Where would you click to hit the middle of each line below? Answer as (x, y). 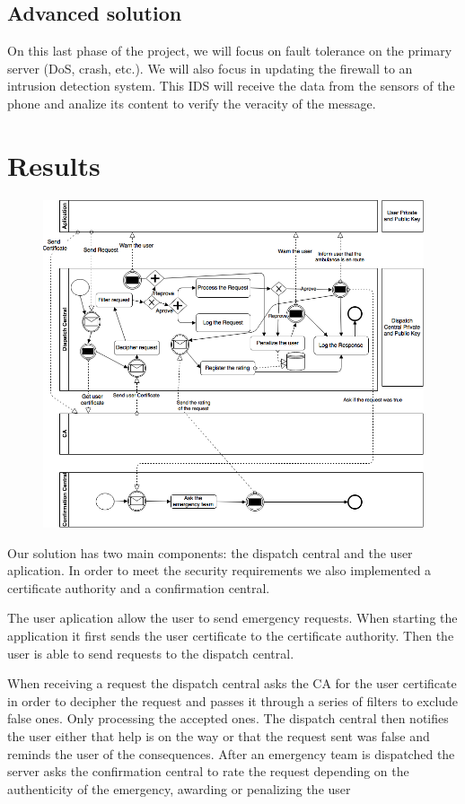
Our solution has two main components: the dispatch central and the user (210, 552)
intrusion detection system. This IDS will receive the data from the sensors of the (231, 86)
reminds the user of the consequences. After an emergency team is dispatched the (231, 753)
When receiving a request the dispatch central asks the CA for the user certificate (232, 683)
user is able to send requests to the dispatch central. (151, 653)
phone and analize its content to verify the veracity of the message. (192, 103)
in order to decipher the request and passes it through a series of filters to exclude (233, 700)
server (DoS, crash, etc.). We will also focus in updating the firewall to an (210, 68)
